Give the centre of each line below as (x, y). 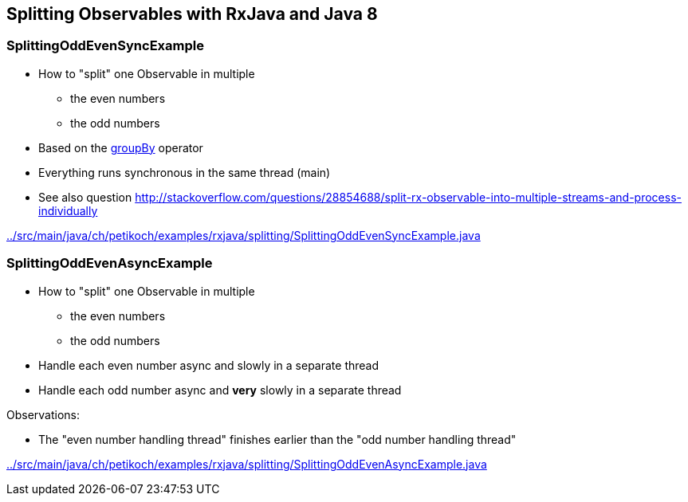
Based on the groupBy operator (121, 147)
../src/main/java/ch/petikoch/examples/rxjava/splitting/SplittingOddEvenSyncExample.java (244, 235)
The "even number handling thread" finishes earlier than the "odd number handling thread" (277, 439)
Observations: (43, 414)
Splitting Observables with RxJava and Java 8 (192, 14)
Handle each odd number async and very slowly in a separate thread (220, 390)
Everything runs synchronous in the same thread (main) (185, 172)
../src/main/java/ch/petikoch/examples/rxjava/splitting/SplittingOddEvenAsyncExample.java (247, 464)
